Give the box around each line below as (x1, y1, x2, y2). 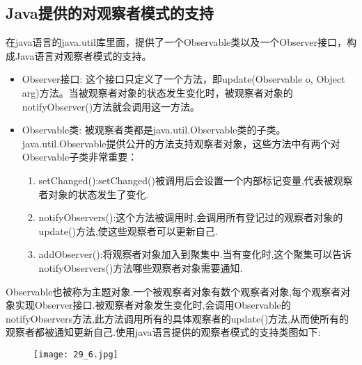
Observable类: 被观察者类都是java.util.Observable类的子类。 (22, 122, 286, 137)
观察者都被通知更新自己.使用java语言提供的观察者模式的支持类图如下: (6, 325, 321, 339)
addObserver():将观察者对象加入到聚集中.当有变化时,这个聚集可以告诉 (38, 247, 352, 261)
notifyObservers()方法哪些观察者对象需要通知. (38, 260, 243, 275)
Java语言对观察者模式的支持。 (15, 48, 152, 63)
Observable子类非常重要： (22, 149, 138, 164)
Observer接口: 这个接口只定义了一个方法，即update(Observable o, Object (22, 72, 345, 86)
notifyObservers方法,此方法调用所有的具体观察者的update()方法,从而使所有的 (6, 311, 349, 325)
